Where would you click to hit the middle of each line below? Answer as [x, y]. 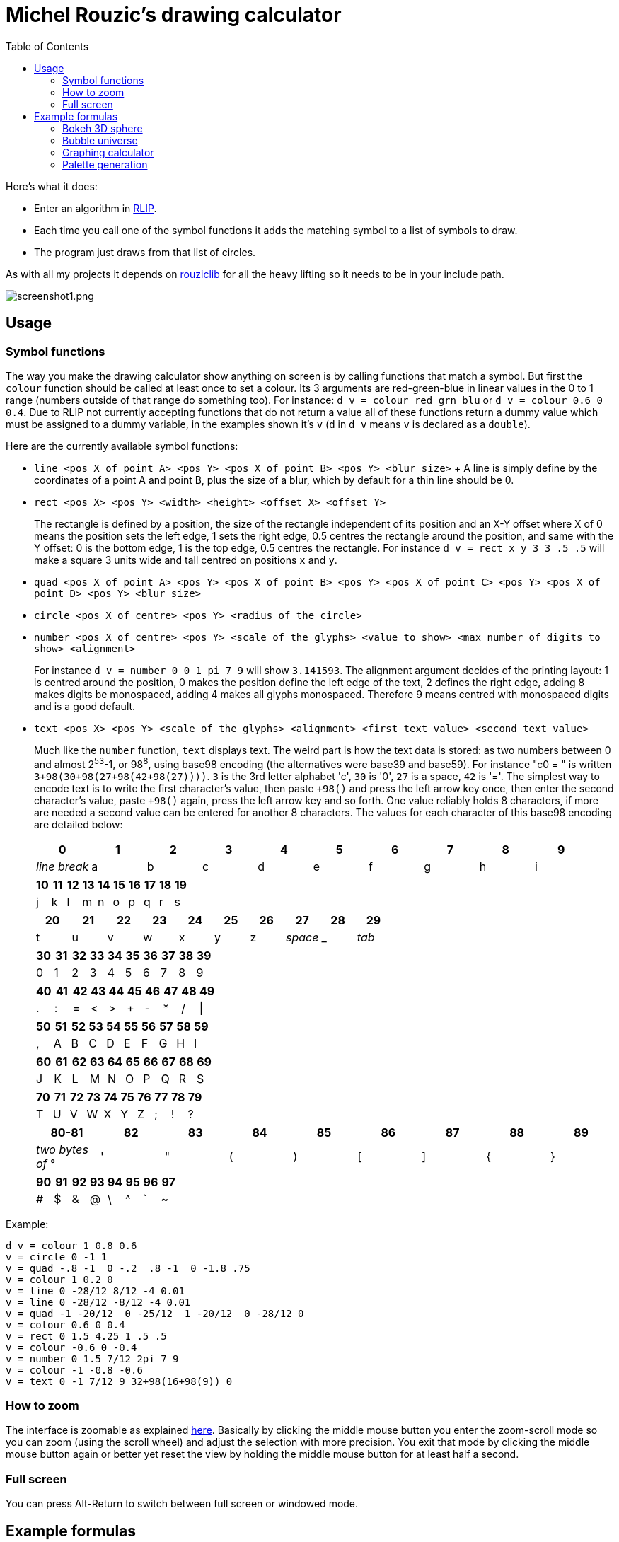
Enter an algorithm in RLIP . [96, 208]
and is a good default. [85, 706]
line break [63, 866]
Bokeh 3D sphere [103, 128]
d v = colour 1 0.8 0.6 [71, 1245]
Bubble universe [100, 140]
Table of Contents [47, 46]
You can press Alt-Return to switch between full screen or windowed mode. [182, 1504]
